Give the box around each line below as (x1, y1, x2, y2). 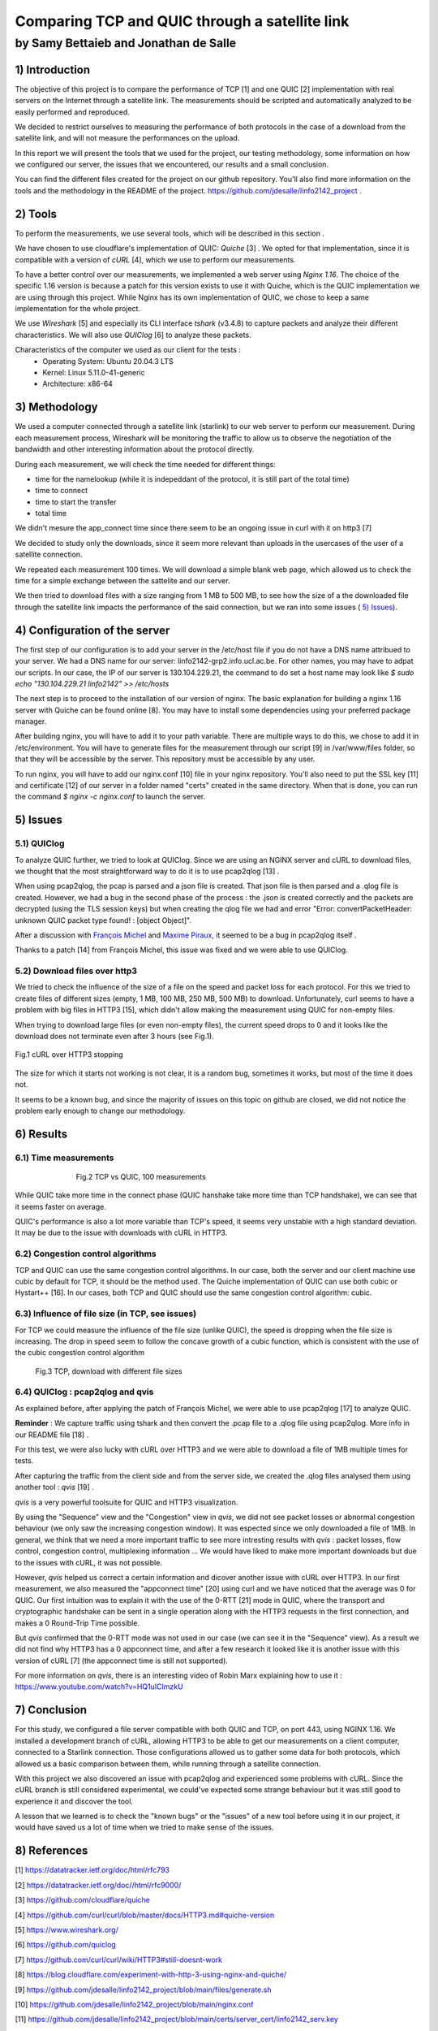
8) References (15, 1844, 88, 1858)
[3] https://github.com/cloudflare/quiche (15, 1895, 150, 1905)
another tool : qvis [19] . (15, 1483, 95, 1492)
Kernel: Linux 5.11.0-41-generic (42, 368, 145, 378)
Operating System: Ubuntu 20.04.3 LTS (42, 356, 174, 366)
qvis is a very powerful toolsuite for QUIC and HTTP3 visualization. (15, 1497, 238, 1507)
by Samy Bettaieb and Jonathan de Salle (15, 36, 237, 50)
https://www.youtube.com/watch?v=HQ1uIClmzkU (15, 1682, 183, 1691)
